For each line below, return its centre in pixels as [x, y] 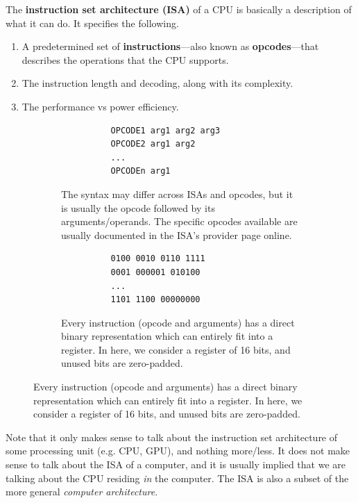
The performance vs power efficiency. [100, 106]
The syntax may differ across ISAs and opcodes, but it [177, 193]
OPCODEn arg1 [140, 171]
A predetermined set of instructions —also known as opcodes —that [170, 46]
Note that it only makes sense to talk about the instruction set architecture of [172, 437]
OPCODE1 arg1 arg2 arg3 [165, 130]
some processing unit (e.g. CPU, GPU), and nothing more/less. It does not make [178, 451]
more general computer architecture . [82, 492]
